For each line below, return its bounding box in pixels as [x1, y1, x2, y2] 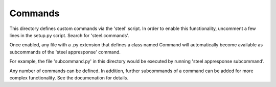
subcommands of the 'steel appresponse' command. [9, 49, 121, 55]
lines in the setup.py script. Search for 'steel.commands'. [9, 32, 130, 38]
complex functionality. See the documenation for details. [9, 74, 129, 81]
